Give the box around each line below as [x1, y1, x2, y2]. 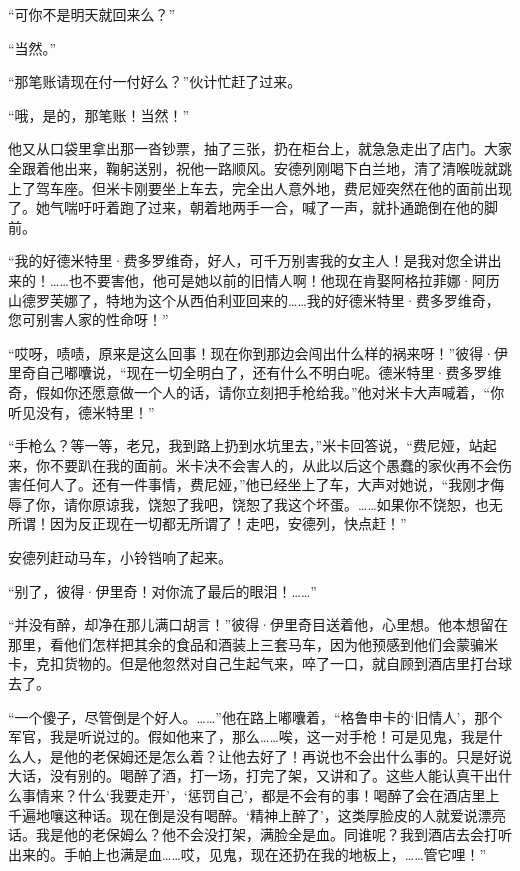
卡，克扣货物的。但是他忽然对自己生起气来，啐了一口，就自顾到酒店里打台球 [8, 653, 512, 674]
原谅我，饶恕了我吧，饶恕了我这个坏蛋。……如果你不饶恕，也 [91, 493, 489, 514]
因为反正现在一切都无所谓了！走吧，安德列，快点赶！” [49, 513, 407, 534]
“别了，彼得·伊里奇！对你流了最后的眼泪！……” [8, 580, 317, 601]
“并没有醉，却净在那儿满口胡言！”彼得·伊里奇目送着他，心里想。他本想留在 [8, 614, 509, 635]
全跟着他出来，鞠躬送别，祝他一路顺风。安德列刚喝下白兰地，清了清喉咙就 [8, 157, 498, 178]
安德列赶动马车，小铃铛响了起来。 [8, 547, 232, 568]
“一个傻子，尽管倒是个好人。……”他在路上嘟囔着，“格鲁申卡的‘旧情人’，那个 [8, 706, 503, 727]
